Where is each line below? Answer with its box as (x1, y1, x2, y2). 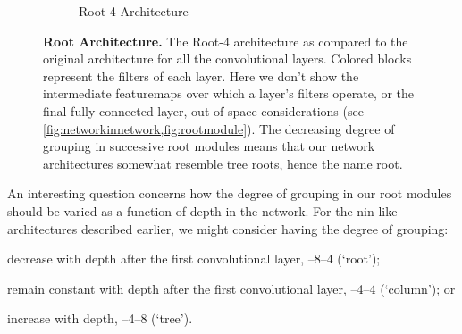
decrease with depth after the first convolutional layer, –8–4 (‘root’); (7, 249, 381, 268)
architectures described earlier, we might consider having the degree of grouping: (7, 219, 449, 238)
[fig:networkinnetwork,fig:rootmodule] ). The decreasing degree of (43, 119, 395, 138)
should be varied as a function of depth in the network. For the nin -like (7, 201, 398, 220)
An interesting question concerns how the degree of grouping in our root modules (7, 184, 452, 203)
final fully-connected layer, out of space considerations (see (43, 101, 364, 120)
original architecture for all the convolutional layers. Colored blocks (43, 49, 412, 68)
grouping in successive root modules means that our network (43, 137, 375, 155)
